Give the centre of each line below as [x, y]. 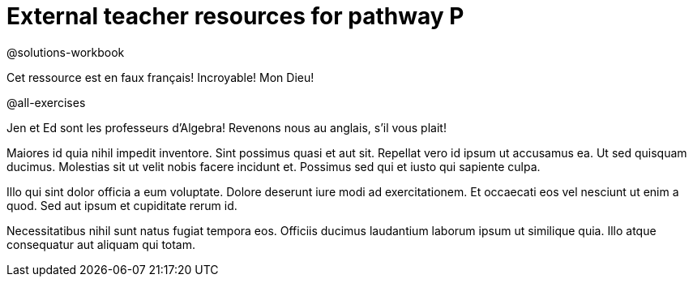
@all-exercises [46, 102]
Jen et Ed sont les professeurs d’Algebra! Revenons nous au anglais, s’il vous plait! [227, 127]
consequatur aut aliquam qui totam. [101, 244]
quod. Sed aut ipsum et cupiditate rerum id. [122, 205]
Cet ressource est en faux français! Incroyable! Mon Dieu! [160, 77]
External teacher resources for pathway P [235, 16]
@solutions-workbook [66, 52]
